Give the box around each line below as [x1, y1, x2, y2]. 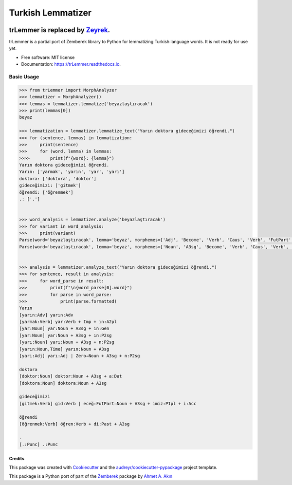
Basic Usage [9, 74, 39, 80]
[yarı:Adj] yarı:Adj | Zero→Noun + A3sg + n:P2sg [19, 353, 140, 359]
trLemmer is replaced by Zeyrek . [9, 26, 110, 34]
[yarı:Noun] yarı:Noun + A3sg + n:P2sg [19, 339, 114, 345]
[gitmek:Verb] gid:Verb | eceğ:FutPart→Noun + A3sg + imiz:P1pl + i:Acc [19, 401, 197, 406]
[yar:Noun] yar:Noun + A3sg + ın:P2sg [19, 333, 112, 338]
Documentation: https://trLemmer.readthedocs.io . [21, 61, 121, 67]
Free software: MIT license [21, 54, 75, 60]
